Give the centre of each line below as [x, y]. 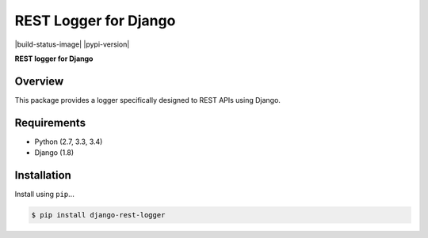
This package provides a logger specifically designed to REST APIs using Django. [148, 100]
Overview [39, 81]
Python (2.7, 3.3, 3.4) [69, 142]
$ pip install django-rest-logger [98, 215]
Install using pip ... [44, 195]
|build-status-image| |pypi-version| [72, 44]
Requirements [50, 123]
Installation [43, 175]
